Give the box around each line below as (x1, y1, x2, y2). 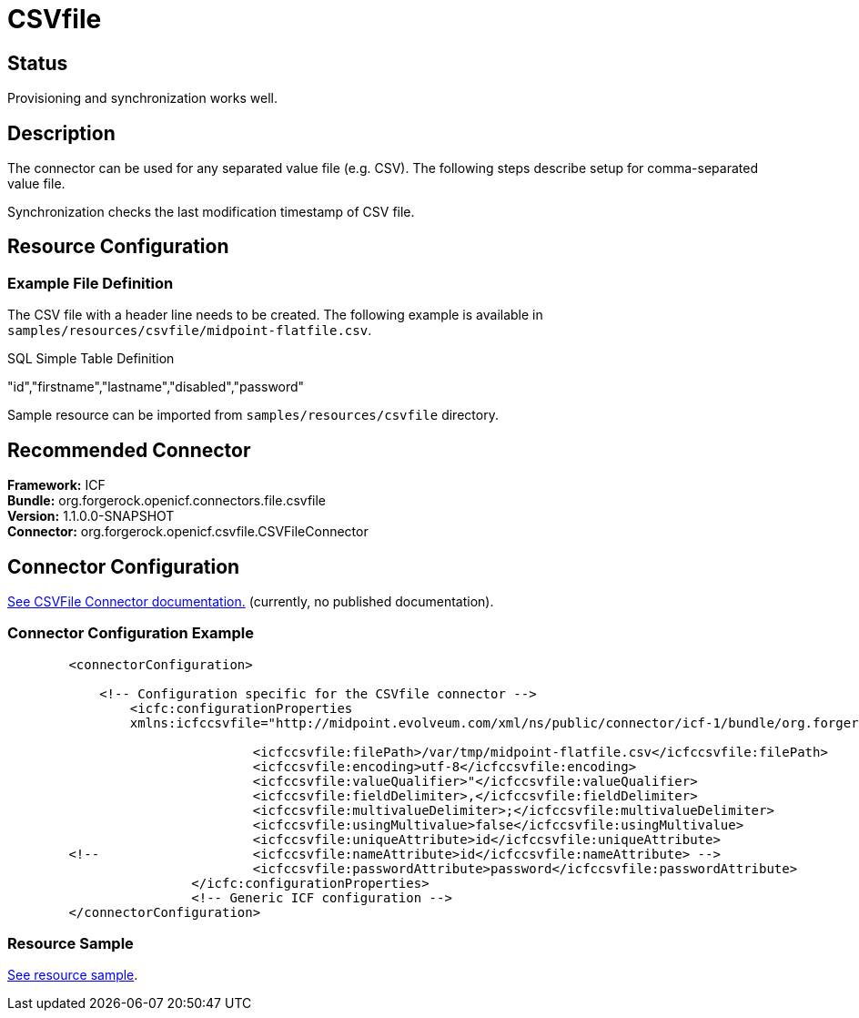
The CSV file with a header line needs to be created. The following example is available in (7, 307, 543, 323)
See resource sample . (7, 967, 138, 983)
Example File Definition (7, 273, 174, 292)
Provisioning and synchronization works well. (7, 90, 278, 107)
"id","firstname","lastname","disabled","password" (7, 379, 305, 395)
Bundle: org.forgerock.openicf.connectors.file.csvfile (7, 493, 327, 509)
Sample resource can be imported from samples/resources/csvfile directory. (7, 407, 499, 423)
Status (7, 51, 68, 75)
